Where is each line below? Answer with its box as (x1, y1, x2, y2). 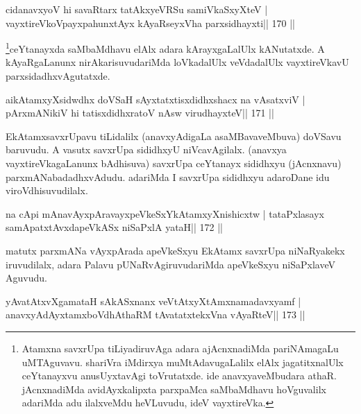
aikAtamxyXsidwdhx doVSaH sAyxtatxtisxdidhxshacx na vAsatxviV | (6, 92, 305, 106)
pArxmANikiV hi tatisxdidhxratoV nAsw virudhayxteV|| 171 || (6, 105, 274, 120)
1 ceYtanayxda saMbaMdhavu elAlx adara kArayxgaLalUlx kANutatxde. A (6, 40, 325, 55)
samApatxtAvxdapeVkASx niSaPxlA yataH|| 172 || (6, 220, 223, 234)
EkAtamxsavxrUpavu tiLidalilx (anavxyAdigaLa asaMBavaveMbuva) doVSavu (6, 128, 342, 143)
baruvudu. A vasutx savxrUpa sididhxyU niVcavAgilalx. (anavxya (6, 142, 287, 157)
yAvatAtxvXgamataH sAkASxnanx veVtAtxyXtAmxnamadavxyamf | (6, 293, 301, 308)
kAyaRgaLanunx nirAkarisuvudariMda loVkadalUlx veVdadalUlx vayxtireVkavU (6, 55, 349, 69)
